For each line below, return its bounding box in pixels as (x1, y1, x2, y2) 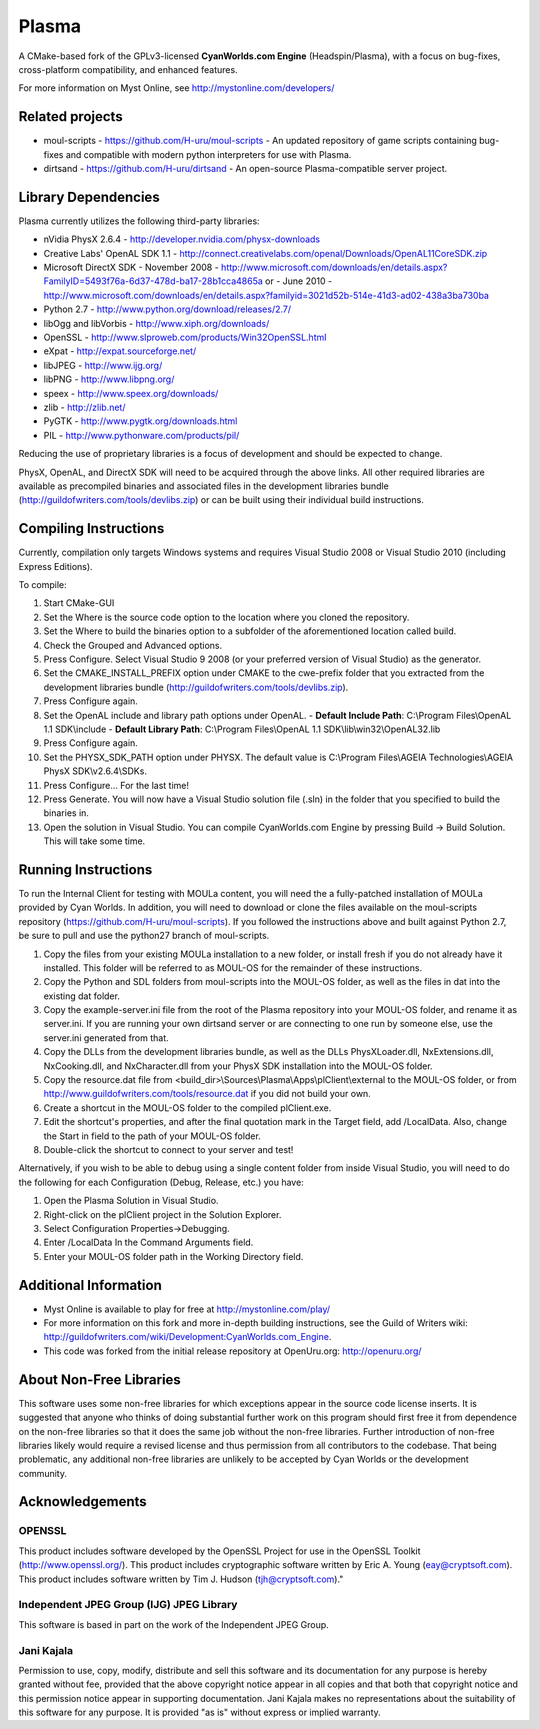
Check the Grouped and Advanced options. (43, 639, 223, 651)
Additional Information (18, 1276, 162, 1294)
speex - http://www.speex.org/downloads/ (43, 387, 219, 399)
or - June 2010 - (265, 275, 333, 287)
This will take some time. (43, 835, 146, 847)
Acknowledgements (18, 1493, 147, 1510)
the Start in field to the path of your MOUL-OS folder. (43, 1130, 262, 1142)
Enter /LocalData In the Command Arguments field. (43, 1236, 254, 1249)
